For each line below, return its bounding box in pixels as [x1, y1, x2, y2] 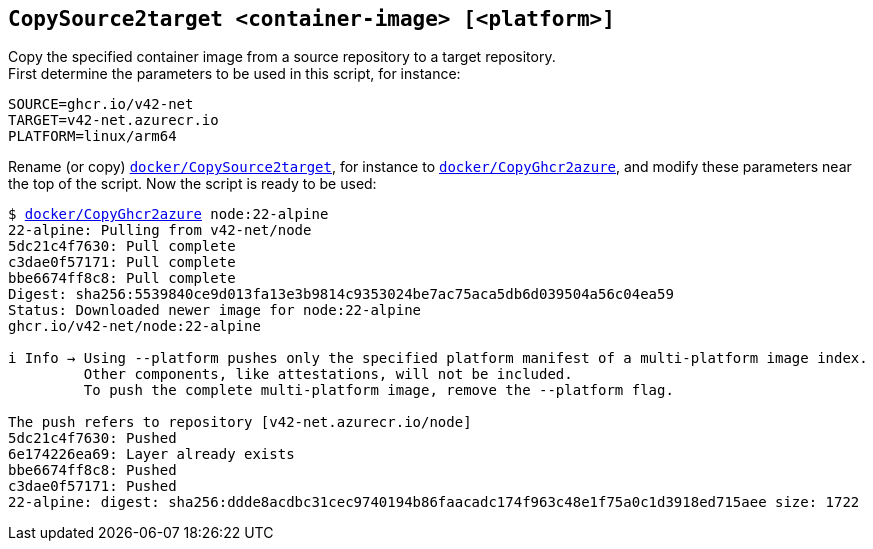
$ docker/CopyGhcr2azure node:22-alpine [8, 206, 329, 223]
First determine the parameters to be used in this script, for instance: [8, 65, 461, 83]
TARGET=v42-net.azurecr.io [8, 112, 219, 129]
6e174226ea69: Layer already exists [8, 446, 295, 463]
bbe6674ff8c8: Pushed [8, 462, 177, 479]
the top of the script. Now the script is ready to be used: [8, 175, 377, 193]
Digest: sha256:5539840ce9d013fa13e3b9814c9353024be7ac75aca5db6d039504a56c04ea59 [8, 286, 674, 303]
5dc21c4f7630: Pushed [8, 430, 177, 447]
